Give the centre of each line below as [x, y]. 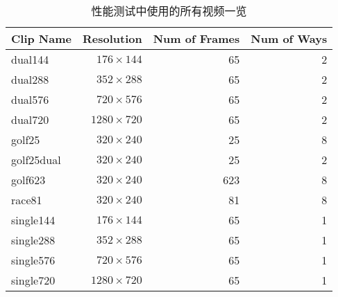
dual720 [30, 119]
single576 [33, 260]
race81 [27, 200]
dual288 [30, 79]
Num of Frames [196, 38]
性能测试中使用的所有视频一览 [169, 11]
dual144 [30, 59]
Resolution [112, 38]
